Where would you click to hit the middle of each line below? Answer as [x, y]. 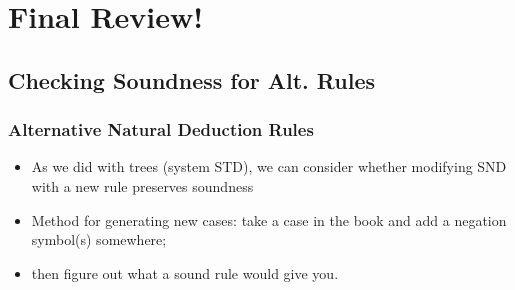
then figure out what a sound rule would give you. [185, 272]
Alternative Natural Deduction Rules [161, 129]
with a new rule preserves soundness [142, 185]
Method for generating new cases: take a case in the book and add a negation [269, 219]
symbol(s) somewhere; [99, 239]
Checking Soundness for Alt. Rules [192, 79]
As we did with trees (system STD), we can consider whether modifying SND [269, 166]
